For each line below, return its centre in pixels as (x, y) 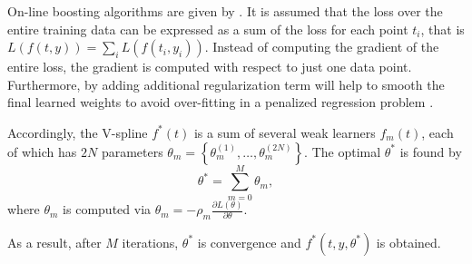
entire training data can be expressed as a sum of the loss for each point (208, 29)
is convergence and (249, 242)
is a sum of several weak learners (285, 132)
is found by (431, 151)
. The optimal (343, 151)
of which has (42, 151)
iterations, (150, 242)
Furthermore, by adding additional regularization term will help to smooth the (226, 84)
